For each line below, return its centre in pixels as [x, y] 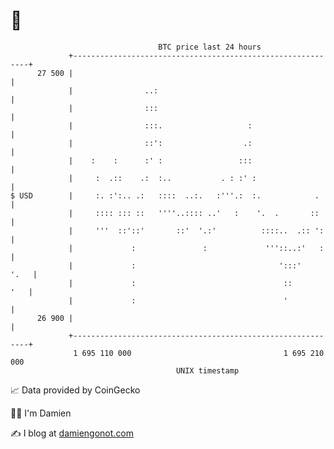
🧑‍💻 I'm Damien [41, 413]
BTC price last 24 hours [210, 47]
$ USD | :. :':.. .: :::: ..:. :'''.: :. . [165, 195]
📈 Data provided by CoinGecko [75, 390]
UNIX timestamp [207, 370]
